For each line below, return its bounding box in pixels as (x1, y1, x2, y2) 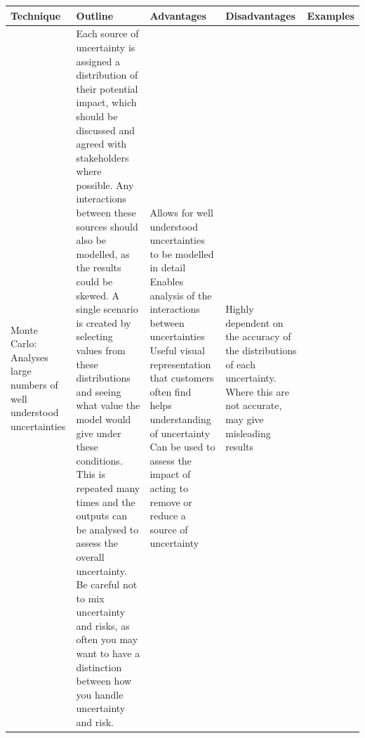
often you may (76, 632, 138, 647)
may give (225, 411, 264, 426)
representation (150, 356, 211, 371)
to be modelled (150, 246, 214, 261)
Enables (150, 274, 184, 289)
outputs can (76, 508, 127, 523)
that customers (150, 370, 214, 385)
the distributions (225, 343, 297, 357)
